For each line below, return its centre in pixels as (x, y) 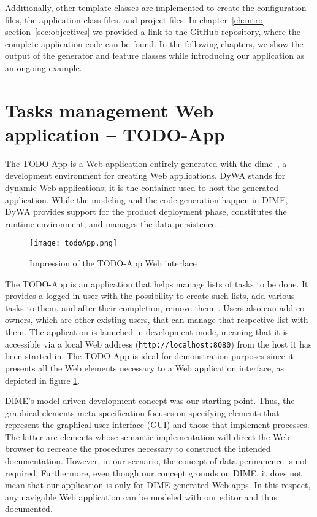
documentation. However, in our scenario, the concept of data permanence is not (156, 461)
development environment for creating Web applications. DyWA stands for (145, 175)
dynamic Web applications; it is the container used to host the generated (142, 188)
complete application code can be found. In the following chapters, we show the (154, 43)
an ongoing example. (44, 67)
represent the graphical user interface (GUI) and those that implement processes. (157, 425)
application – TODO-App (115, 134)
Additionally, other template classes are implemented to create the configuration (156, 7)
